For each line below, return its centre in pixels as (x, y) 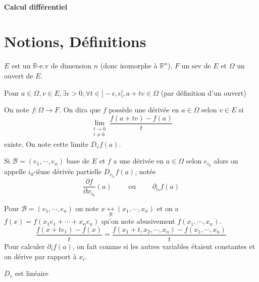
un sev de (196, 66)
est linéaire (32, 273)
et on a (168, 208)
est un (21, 66)
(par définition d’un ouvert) (203, 92)
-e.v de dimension (65, 66)
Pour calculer (24, 246)
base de (78, 161)
